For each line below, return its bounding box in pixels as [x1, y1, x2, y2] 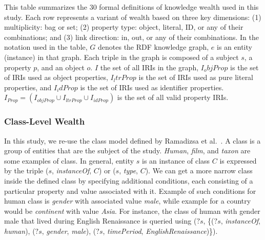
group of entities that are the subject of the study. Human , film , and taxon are [4, 145, 251, 156]
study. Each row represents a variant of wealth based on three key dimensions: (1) [4, 11, 261, 22]
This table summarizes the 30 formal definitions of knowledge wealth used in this [4, 2, 259, 12]
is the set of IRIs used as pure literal [138, 72, 254, 83]
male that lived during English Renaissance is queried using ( [4, 215, 197, 226]
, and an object [37, 62, 85, 72]
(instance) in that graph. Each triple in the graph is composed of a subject [4, 51, 239, 62]
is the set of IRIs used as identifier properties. [80, 82, 224, 92]
